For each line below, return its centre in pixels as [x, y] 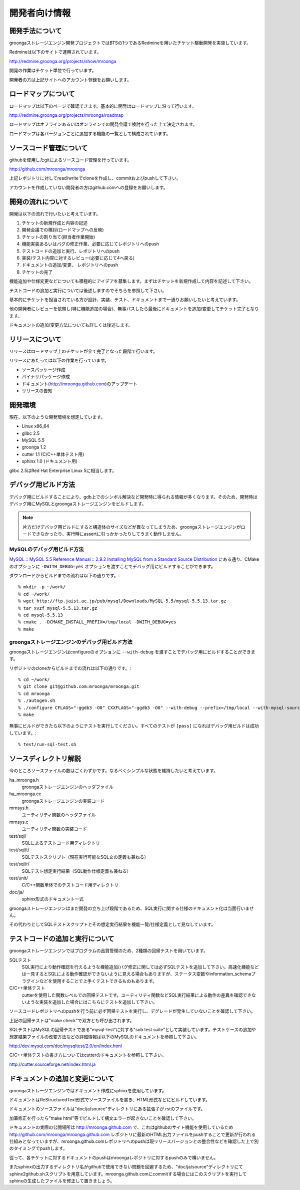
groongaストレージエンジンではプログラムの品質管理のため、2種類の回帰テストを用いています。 [109, 951]
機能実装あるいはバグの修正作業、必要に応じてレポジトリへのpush [90, 244]
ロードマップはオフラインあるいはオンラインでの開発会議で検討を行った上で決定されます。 [103, 124]
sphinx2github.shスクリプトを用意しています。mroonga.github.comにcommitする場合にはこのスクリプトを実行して [128, 1174]
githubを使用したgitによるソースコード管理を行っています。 [70, 160]
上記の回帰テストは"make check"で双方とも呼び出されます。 [72, 1020]
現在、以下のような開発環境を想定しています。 [57, 417]
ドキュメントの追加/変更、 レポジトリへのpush [70, 265]
